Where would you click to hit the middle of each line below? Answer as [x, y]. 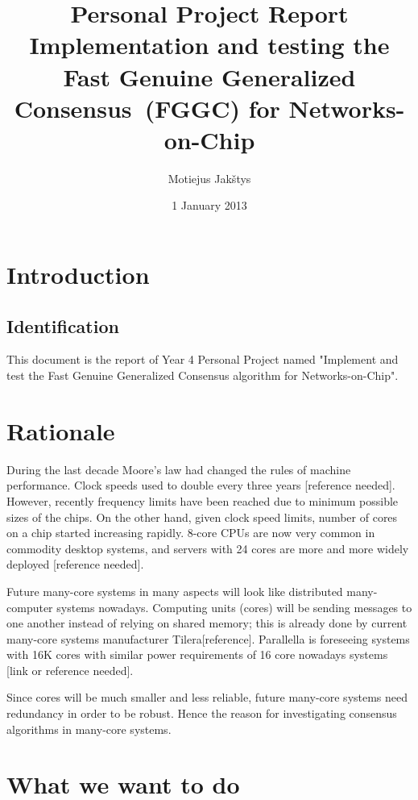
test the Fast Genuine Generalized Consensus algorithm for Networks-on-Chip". [203, 375]
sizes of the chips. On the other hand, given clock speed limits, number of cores [202, 517]
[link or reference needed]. [70, 670]
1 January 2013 [209, 205]
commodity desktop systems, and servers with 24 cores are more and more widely [208, 548]
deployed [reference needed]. [75, 564]
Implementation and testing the [209, 45]
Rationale [61, 430]
